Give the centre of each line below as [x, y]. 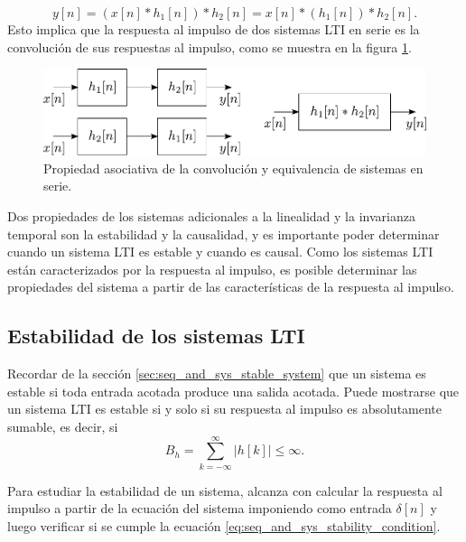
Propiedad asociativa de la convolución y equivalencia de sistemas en [233, 168]
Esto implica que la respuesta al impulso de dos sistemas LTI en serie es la [214, 29]
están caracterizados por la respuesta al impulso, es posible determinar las [212, 269]
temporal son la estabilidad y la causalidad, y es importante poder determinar [224, 234]
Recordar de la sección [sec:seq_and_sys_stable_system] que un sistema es [217, 374]
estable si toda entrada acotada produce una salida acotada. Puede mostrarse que [233, 391]
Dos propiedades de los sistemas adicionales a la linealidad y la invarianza [211, 216]
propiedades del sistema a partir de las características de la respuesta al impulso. [231, 287]
